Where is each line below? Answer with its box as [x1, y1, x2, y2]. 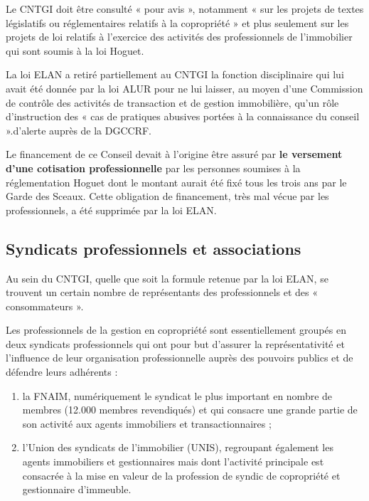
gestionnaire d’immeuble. [22, 482, 132, 497]
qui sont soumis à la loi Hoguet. [6, 43, 144, 58]
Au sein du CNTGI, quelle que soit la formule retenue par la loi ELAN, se [6, 270, 328, 285]
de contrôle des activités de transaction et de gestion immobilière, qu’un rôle [6, 95, 339, 110]
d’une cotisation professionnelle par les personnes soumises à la [6, 160, 301, 175]
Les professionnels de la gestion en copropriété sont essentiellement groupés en [6, 322, 346, 337]
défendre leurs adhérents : [6, 364, 118, 379]
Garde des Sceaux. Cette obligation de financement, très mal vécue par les [6, 189, 329, 204]
